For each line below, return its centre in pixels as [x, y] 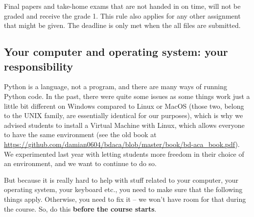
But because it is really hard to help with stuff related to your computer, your [121, 180]
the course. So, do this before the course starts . [80, 208]
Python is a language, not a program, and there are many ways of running [115, 86]
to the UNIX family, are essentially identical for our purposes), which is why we [124, 115]
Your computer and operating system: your [116, 52]
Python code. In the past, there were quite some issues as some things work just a [127, 96]
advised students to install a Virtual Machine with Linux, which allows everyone [124, 125]
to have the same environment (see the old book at [80, 134]
